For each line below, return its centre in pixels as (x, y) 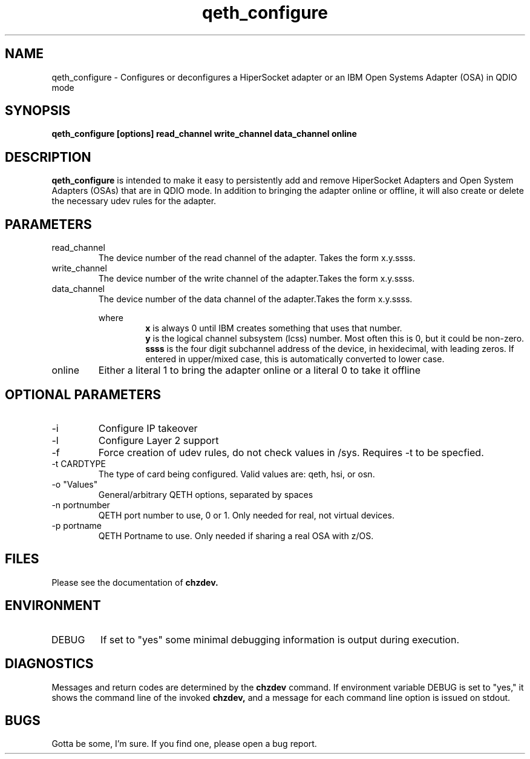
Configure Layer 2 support (159, 440)
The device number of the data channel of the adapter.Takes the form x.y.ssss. (255, 299)
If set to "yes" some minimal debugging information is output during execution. (280, 639)
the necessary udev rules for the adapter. (134, 201)
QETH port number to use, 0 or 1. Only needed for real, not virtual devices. (246, 515)
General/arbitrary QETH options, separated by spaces (206, 494)
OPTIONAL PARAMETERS (83, 394)
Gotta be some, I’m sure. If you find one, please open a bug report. (184, 744)
